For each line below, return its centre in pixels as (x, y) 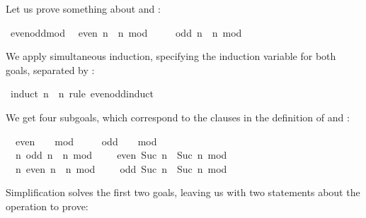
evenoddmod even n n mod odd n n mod (126, 32)
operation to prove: (47, 206)
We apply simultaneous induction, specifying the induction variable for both (171, 56)
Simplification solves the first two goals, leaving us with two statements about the (183, 192)
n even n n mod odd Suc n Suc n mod (121, 168)
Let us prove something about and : (83, 8)
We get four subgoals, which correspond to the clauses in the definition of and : (178, 117)
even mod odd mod (86, 141)
